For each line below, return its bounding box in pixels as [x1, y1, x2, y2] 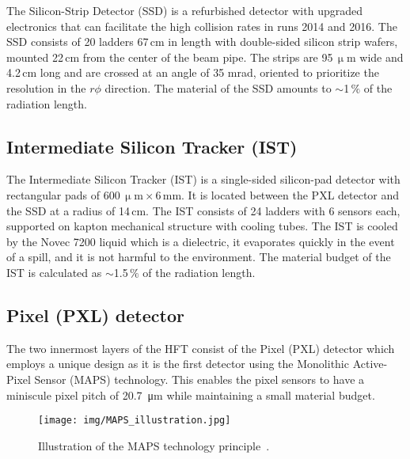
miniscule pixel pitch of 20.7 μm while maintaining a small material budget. [6, 386, 375, 403]
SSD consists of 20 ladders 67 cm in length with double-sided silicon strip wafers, [6, 33, 398, 50]
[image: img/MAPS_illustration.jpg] [38, 415, 231, 427]
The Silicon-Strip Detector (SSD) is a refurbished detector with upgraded [6, 2, 363, 18]
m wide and [347, 48, 404, 65]
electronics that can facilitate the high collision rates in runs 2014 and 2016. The [6, 17, 397, 34]
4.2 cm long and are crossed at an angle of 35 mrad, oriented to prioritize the [6, 64, 379, 81]
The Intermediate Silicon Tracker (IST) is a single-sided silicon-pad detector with [6, 171, 401, 188]
